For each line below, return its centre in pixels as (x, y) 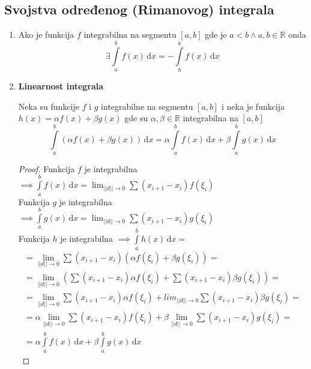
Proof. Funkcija (47, 168)
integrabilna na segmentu (130, 34)
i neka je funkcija (253, 106)
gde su (136, 118)
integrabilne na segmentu (147, 106)
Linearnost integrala (61, 85)
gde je (216, 34)
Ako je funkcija (46, 34)
